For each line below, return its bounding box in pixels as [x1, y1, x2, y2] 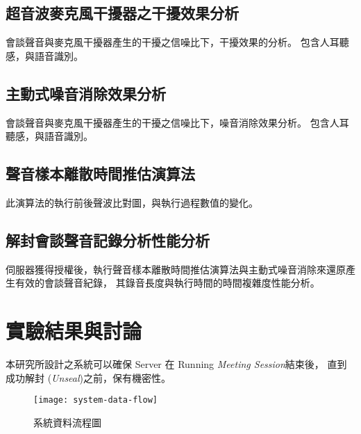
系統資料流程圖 [33, 415, 101, 429]
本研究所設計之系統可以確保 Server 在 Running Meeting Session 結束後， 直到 [6, 357, 347, 371]
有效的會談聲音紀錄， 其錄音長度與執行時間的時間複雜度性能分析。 [15, 275, 320, 290]
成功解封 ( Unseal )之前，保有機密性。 [6, 370, 171, 385]
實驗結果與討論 [6, 316, 142, 345]
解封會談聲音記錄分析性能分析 [6, 229, 210, 250]
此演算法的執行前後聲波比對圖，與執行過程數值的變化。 [6, 195, 258, 209]
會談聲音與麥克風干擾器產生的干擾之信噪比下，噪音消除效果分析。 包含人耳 [6, 115, 349, 129]
